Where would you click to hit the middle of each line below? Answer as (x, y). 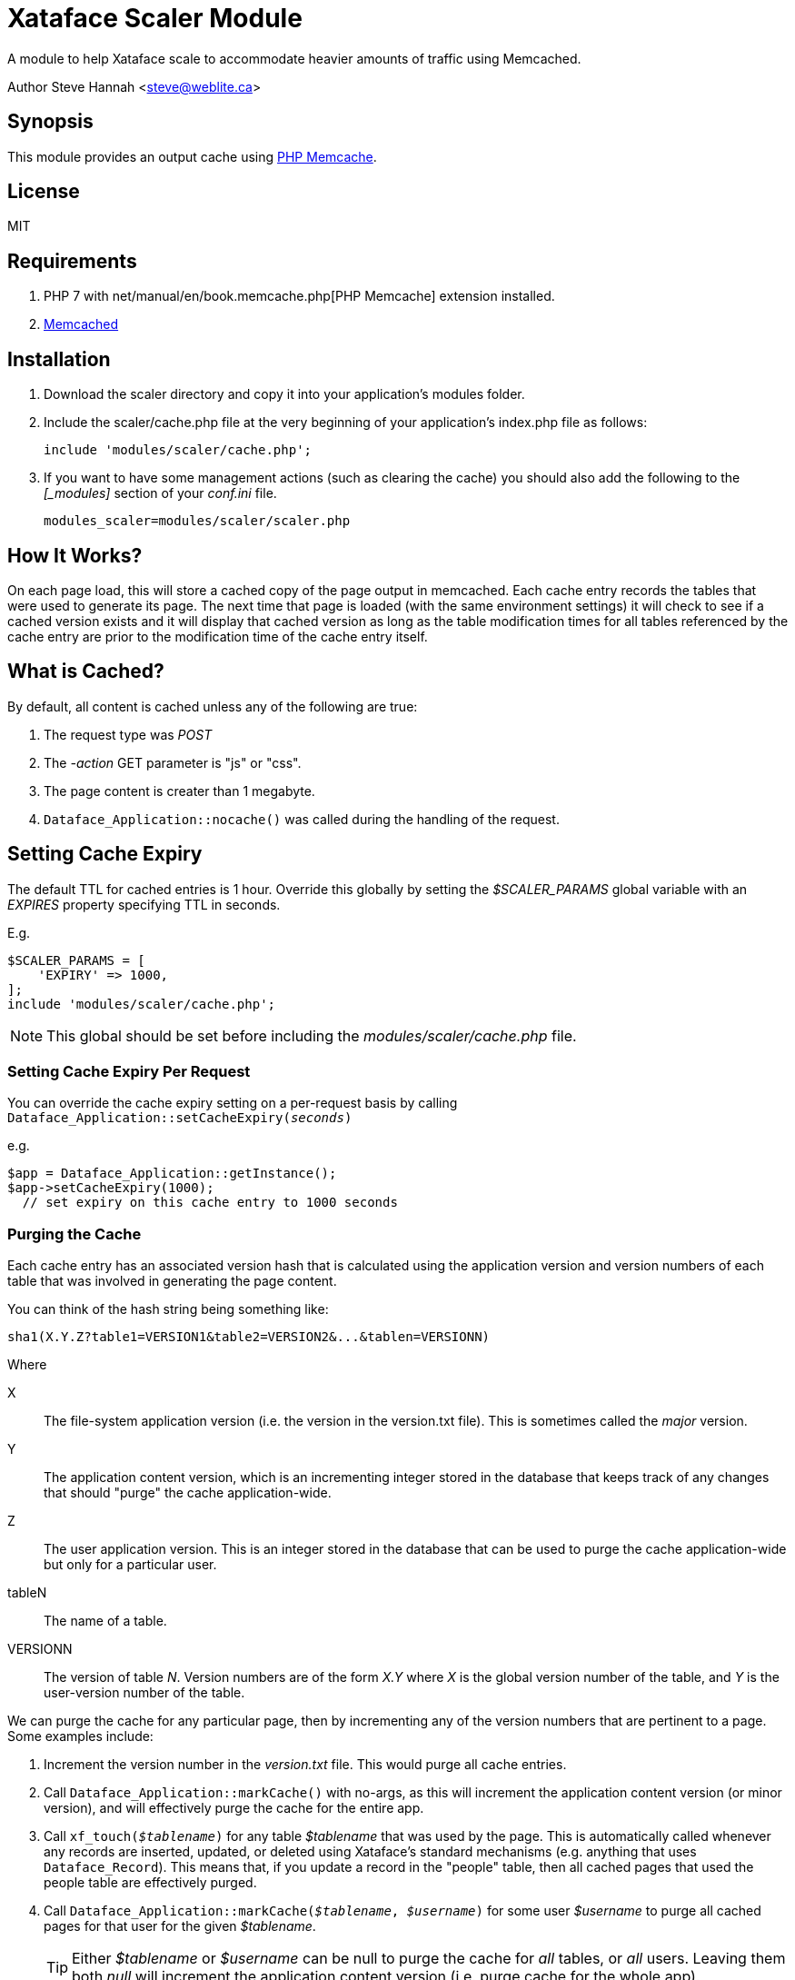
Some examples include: (80, 1736)
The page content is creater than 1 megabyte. (179, 791)
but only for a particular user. (130, 1565)
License (44, 192)
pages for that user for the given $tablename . (180, 1926)
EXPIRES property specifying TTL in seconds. (144, 904)
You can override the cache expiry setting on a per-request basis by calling (233, 1103)
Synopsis (50, 122)
